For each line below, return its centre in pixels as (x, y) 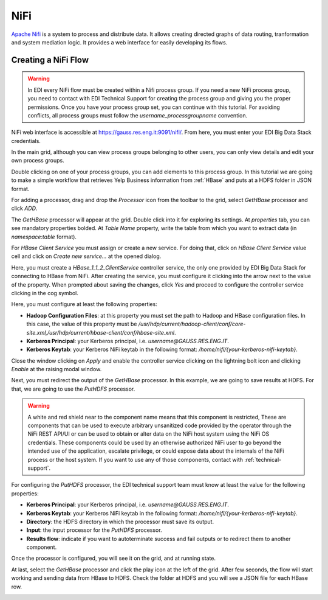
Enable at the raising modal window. (56, 369)
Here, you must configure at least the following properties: (84, 304)
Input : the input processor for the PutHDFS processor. (94, 530)
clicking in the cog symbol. (45, 293)
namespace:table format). (44, 237)
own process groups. (38, 161)
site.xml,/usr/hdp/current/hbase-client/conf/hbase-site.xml (101, 332)
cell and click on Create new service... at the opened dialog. (86, 256)
